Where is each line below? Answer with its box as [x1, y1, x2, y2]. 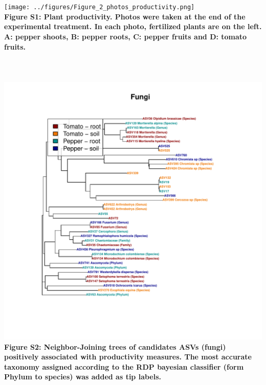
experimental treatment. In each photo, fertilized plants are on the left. [4, 21, 262, 32]
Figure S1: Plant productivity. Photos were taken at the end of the [4, 11, 246, 21]
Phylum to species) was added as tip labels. [4, 371, 162, 382]
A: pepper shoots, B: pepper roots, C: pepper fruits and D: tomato [4, 31, 247, 42]
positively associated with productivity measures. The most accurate [4, 351, 252, 362]
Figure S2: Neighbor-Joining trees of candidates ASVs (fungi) [4, 341, 226, 352]
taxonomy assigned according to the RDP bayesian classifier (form [4, 361, 244, 372]
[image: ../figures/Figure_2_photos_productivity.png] [4, 4, 195, 11]
